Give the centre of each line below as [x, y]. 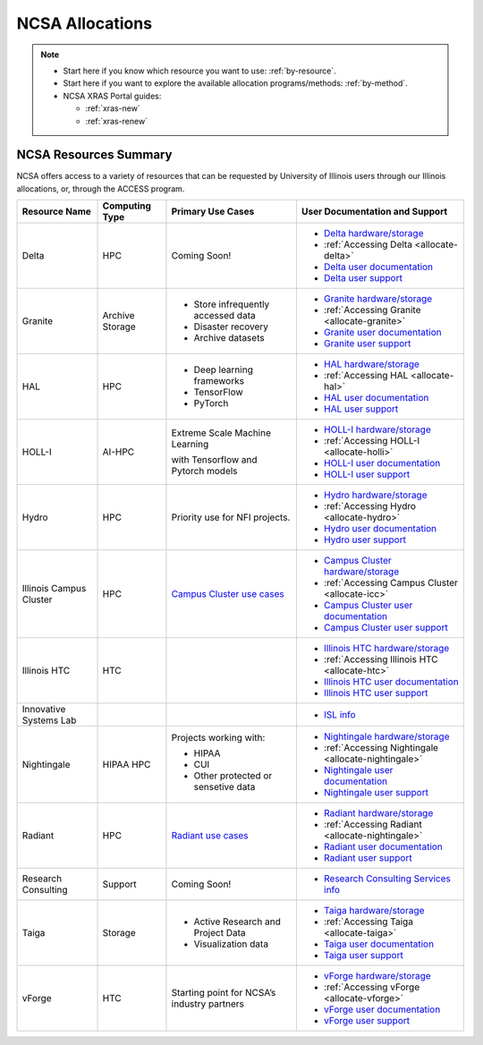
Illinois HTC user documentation [391, 682]
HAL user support [361, 409]
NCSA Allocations [84, 23]
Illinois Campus [54, 589]
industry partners [208, 1004]
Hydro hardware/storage [376, 495]
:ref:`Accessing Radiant [373, 825]
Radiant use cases [210, 836]
